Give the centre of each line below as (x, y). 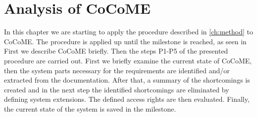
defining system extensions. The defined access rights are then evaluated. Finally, (127, 99)
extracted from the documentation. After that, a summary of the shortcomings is (127, 80)
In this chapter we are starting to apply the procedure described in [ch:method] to (128, 32)
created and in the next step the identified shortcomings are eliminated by (117, 89)
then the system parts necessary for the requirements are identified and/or (117, 70)
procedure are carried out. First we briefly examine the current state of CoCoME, (128, 60)
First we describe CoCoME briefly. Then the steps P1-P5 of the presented (116, 51)
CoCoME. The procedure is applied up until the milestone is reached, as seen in (125, 41)
